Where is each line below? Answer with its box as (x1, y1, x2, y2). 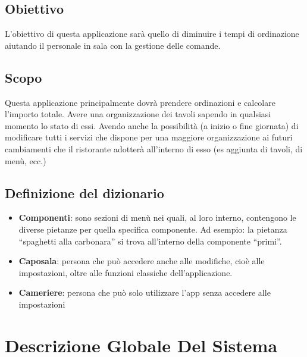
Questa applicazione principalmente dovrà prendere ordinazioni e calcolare (5, 96, 275, 108)
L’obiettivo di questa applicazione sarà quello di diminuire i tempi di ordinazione (5, 27, 299, 40)
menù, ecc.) (5, 154, 46, 167)
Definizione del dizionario (5, 183, 164, 202)
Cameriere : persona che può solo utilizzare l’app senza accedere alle (18, 286, 271, 299)
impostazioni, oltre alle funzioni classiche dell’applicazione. (18, 266, 233, 278)
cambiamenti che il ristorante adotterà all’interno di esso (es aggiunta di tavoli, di (5, 142, 303, 155)
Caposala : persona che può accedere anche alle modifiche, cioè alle (18, 255, 265, 267)
